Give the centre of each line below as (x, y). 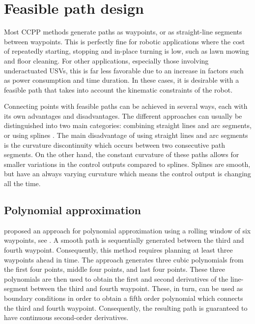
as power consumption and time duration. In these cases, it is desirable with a (122, 80)
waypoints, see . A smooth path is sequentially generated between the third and (124, 240)
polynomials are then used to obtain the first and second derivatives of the (116, 278)
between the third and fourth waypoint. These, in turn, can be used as (137, 288)
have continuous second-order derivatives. (66, 317)
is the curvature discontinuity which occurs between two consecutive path (114, 145)
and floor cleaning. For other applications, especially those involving (106, 60)
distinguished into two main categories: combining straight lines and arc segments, (128, 125)
